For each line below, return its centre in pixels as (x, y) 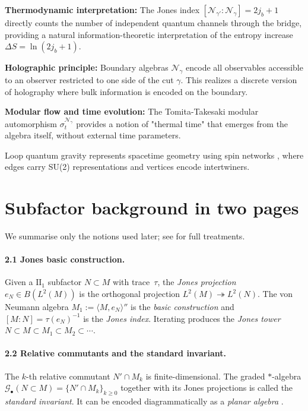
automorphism (31, 123)
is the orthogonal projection (130, 294)
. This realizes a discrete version (239, 79)
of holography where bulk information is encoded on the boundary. (126, 91)
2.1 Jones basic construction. (65, 259)
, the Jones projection (197, 282)
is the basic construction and (182, 307)
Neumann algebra (37, 307)
